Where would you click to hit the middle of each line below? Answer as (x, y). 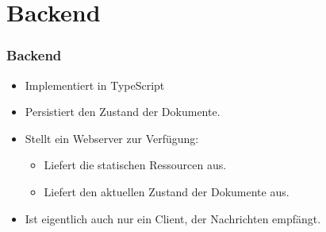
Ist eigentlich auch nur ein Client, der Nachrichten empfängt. (173, 218)
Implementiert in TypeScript (95, 85)
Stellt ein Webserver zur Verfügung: (112, 138)
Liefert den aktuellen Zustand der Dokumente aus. (167, 191)
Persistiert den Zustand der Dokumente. (123, 112)
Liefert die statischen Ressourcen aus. (135, 165)
